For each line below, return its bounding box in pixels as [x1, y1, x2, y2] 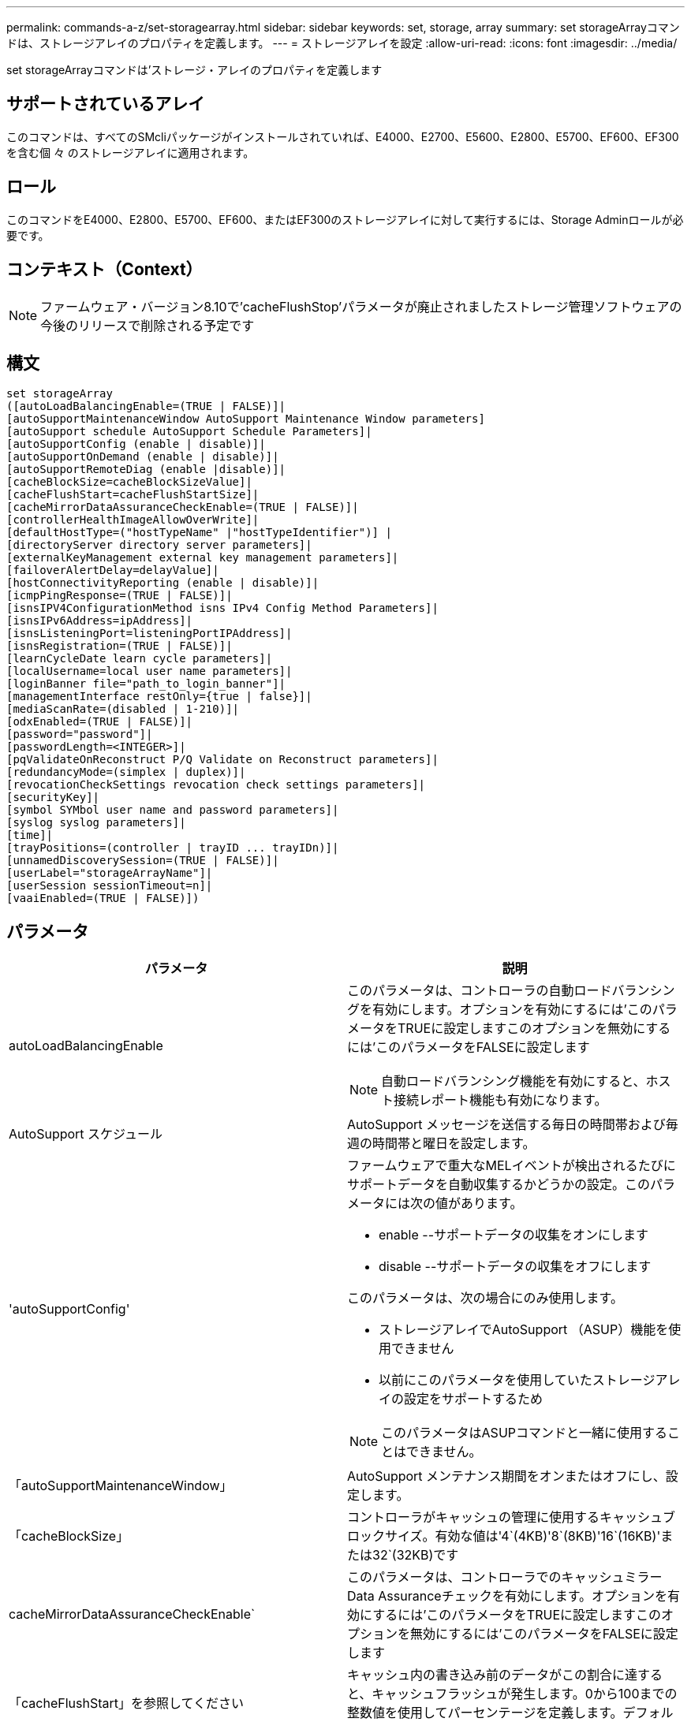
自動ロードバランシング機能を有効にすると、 [381, 1073, 646, 1090]
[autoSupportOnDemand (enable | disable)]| [6, 450, 279, 464]
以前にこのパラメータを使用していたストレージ [379, 1372, 656, 1388]
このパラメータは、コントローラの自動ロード [347, 982, 612, 999]
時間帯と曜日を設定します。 [372, 1135, 536, 1152]
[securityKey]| [6, 791, 100, 804]
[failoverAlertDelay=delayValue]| [6, 564, 219, 577]
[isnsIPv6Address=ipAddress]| [6, 614, 193, 628]
